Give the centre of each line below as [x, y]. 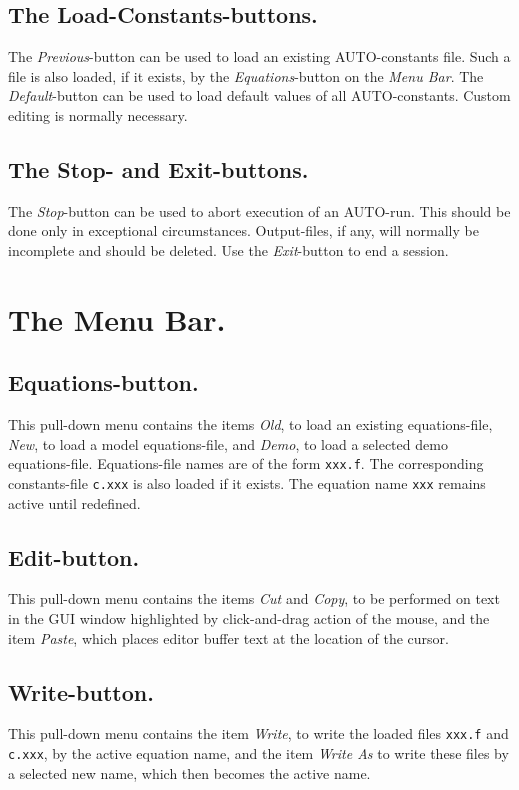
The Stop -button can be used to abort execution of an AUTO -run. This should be [259, 210]
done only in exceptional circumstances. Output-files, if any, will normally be [243, 230]
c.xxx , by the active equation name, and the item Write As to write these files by [258, 753]
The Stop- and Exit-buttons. [158, 168]
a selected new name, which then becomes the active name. [189, 772]
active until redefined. [74, 502]
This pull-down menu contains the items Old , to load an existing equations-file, [250, 424]
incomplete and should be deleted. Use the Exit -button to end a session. [228, 249]
